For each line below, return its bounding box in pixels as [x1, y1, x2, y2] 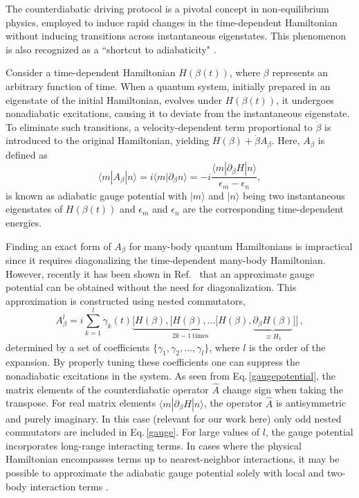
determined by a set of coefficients [6, 339, 150, 354]
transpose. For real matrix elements [6, 395, 156, 410]
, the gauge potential [265, 425, 353, 439]
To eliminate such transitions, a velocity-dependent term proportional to [6, 119, 313, 134]
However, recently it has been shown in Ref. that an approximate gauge [6, 266, 315, 281]
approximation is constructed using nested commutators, [6, 293, 246, 308]
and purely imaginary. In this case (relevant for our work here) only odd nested [6, 411, 342, 425]
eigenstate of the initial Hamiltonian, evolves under [6, 92, 222, 107]
